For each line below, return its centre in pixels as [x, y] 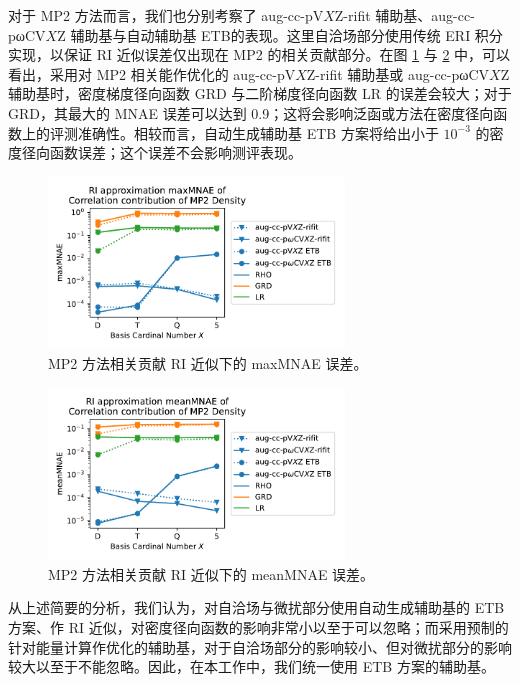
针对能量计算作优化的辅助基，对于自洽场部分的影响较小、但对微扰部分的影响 [260, 646]
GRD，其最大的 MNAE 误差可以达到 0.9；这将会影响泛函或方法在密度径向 [251, 112]
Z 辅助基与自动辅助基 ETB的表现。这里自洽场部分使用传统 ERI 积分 [280, 34]
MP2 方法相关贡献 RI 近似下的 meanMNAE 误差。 [211, 573]
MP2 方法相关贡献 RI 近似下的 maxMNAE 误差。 [208, 363]
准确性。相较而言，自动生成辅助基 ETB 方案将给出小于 [258, 132]
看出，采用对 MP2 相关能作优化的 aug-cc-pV [152, 73]
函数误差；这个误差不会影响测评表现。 [175, 152]
